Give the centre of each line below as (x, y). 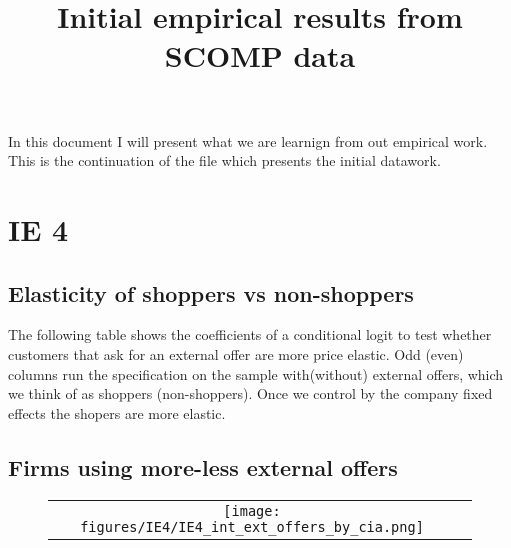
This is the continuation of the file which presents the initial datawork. (224, 160)
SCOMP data (260, 55)
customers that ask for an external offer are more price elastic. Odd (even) (236, 353)
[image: (252, 510)
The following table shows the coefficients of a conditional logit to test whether (250, 334)
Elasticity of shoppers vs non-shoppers (211, 292)
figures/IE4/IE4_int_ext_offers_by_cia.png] (252, 526)
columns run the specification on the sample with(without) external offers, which (256, 373)
